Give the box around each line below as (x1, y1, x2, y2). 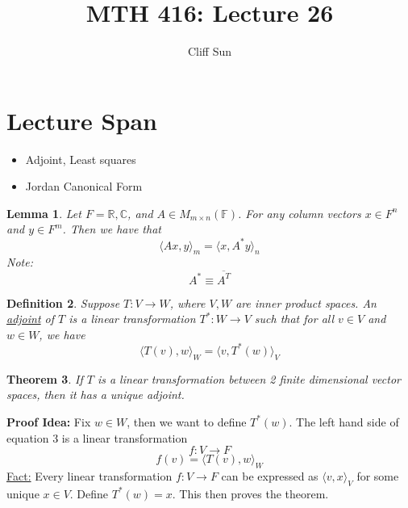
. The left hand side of (289, 413, 399, 430)
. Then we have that (62, 220, 161, 237)
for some (356, 467, 399, 484)
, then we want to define (127, 413, 247, 430)
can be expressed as (221, 467, 318, 484)
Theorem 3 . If (6, 370, 83, 387)
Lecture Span (6, 103, 157, 136)
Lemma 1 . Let (6, 204, 81, 221)
